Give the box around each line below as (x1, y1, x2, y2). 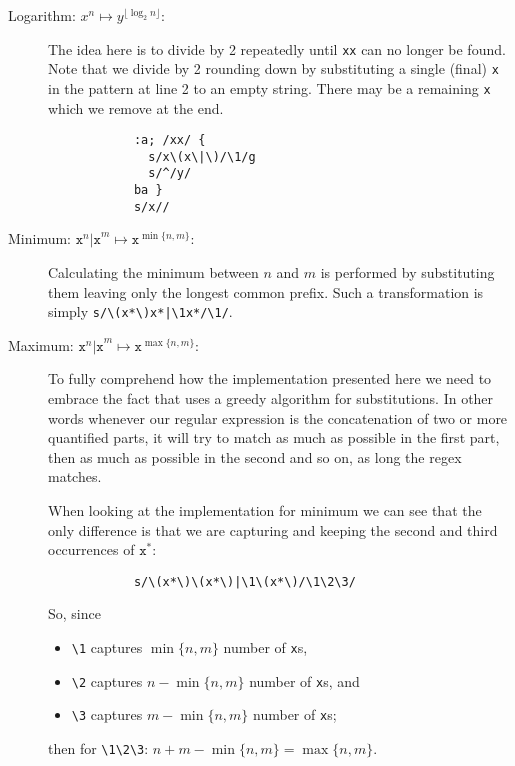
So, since (48, 603, 101, 624)
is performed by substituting (320, 262, 495, 283)
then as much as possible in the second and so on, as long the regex (48, 446, 462, 467)
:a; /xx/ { (133, 133, 206, 148)
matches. (48, 466, 102, 487)
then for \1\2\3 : (48, 738, 149, 759)
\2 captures (71, 670, 143, 691)
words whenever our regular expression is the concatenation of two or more (48, 407, 508, 428)
